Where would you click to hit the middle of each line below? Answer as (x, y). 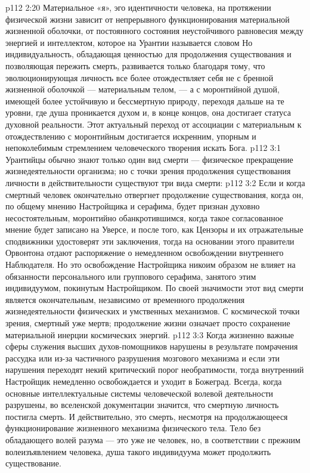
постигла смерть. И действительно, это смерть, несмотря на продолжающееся (147, 416)
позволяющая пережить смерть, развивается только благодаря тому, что (135, 65)
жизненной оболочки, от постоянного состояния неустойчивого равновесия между (154, 31)
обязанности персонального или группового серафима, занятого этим (131, 276)
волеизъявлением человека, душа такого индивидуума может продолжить (138, 451)
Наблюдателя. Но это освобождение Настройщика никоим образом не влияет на (151, 265)
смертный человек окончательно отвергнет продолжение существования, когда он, (154, 194)
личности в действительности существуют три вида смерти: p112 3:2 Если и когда (155, 182)
